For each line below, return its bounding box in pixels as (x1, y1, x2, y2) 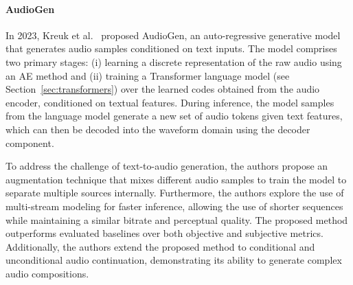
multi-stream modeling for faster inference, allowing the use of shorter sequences (5, 198, 343, 213)
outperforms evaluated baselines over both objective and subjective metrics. (5, 226, 323, 240)
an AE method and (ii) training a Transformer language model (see (5, 68, 290, 82)
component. (5, 135, 54, 150)
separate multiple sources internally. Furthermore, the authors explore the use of (5, 185, 344, 200)
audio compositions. (5, 266, 89, 280)
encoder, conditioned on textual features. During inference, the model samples (5, 95, 334, 109)
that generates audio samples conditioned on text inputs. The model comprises (5, 41, 337, 56)
